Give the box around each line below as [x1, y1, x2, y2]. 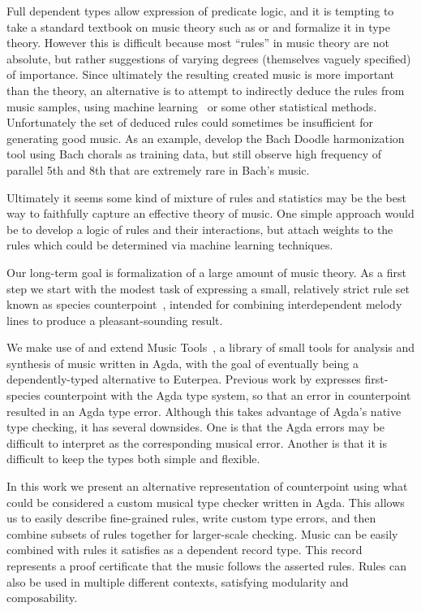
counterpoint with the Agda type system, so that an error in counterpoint [44, 387, 411, 404]
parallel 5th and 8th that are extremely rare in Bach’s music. [6, 161, 310, 178]
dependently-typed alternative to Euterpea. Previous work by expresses [6, 370, 361, 388]
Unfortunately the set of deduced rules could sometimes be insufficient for [6, 114, 373, 131]
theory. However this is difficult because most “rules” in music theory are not [6, 34, 389, 51]
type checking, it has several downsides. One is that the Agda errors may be [6, 418, 385, 435]
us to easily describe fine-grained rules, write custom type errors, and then [6, 509, 376, 526]
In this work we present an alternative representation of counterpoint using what [6, 478, 408, 495]
